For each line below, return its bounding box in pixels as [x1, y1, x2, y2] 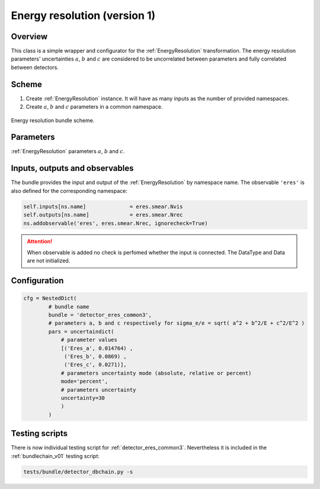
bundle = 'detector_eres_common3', [48, 312, 152, 319]
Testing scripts [11, 428, 68, 439]
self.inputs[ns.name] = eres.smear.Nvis [23, 203, 183, 210]
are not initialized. [27, 257, 71, 264]
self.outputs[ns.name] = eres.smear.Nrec [23, 211, 183, 218]
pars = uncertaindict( [48, 328, 115, 335]
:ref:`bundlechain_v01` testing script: [11, 452, 100, 459]
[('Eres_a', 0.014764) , [60, 345, 133, 351]
